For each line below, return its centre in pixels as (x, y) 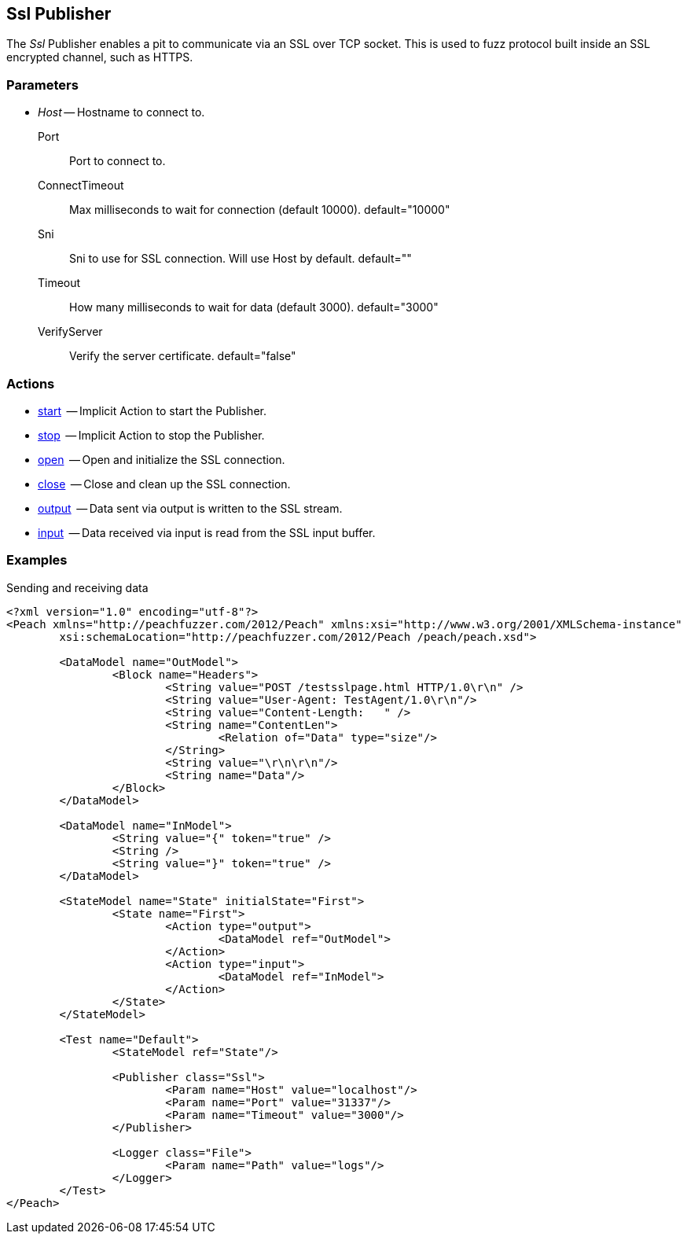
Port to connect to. (118, 161)
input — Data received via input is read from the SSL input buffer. (207, 532)
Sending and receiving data (77, 587)
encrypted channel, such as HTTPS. (100, 57)
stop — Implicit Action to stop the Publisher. (151, 435)
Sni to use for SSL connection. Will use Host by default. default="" (241, 259)
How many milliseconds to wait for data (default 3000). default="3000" (254, 307)
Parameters (42, 85)
